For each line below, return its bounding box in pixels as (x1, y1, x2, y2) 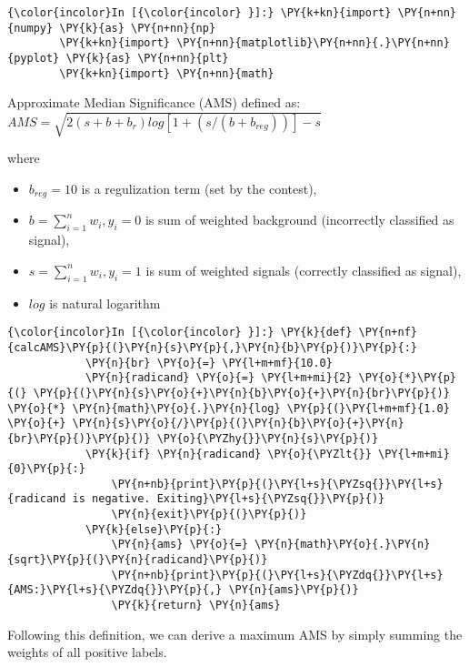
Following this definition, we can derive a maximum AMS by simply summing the (7, 624, 463, 643)
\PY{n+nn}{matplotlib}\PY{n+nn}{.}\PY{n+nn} (176, 36, 450, 50)
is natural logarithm (49, 293, 161, 312)
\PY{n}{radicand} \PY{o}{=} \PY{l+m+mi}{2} (85, 371, 353, 385)
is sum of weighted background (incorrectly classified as (145, 210, 454, 229)
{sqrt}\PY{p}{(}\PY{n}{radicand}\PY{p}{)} (7, 553, 268, 567)
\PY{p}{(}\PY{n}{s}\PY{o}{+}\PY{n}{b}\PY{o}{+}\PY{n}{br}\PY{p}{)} (33, 386, 450, 399)
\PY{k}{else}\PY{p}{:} (85, 522, 223, 536)
